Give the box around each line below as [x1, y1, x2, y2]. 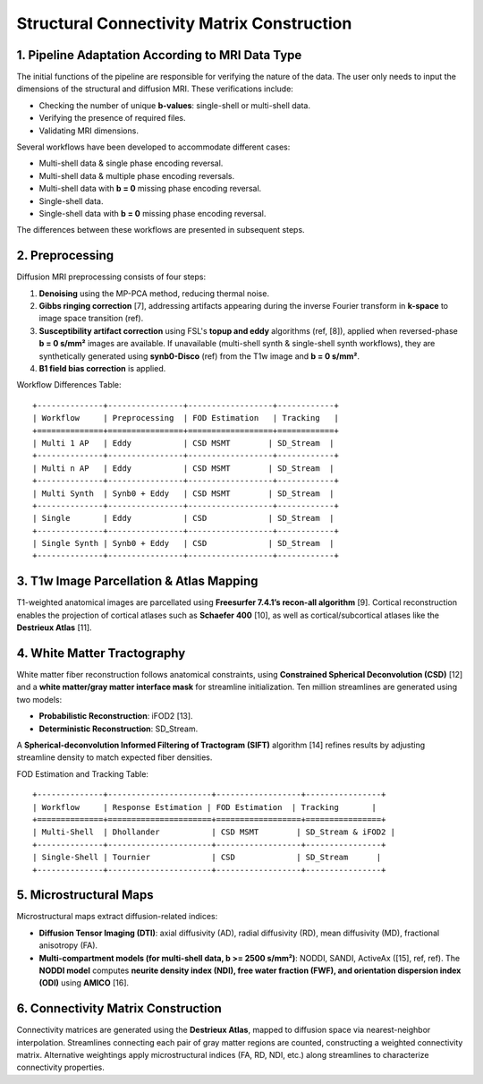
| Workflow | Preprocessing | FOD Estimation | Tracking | [32, 413, 339, 423]
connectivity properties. [16, 1062, 105, 1073]
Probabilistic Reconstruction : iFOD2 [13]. [38, 711, 193, 721]
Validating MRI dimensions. [38, 125, 139, 136]
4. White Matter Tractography [16, 645, 186, 661]
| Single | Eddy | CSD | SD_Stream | [32, 513, 335, 524]
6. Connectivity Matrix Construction [16, 1001, 223, 1016]
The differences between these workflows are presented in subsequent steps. [16, 225, 305, 235]
